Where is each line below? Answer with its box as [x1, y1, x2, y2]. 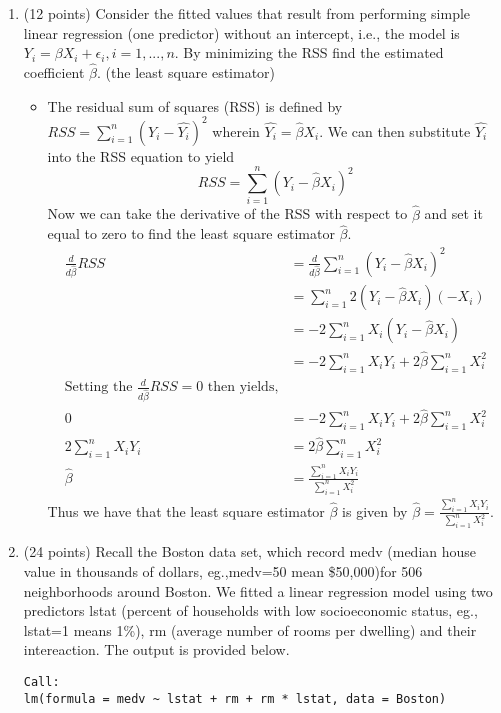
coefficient [23, 62, 85, 82]
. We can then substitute [319, 120, 471, 141]
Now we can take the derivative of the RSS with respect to [47, 203, 408, 224]
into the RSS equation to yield [47, 145, 235, 166]
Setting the [64, 380, 133, 395]
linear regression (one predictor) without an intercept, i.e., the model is [23, 22, 460, 43]
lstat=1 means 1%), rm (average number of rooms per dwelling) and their [23, 619, 477, 640]
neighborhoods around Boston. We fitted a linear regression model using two [23, 580, 493, 601]
